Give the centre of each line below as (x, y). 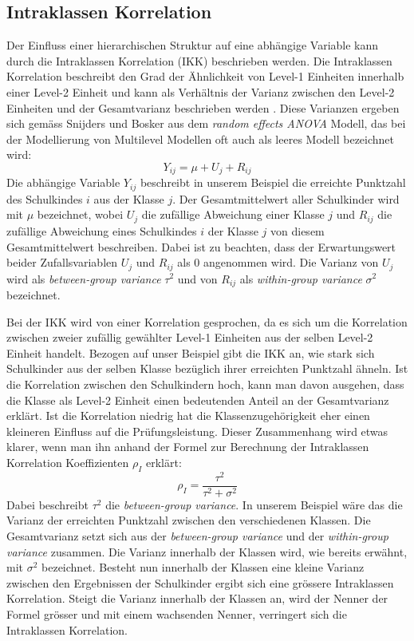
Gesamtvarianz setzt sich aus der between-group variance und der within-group (197, 536)
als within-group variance (301, 278)
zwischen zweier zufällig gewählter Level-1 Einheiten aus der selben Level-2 (190, 337)
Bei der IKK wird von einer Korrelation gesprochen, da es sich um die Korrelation (207, 321)
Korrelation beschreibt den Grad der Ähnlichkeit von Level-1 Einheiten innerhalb (205, 76)
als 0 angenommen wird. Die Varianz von (278, 262)
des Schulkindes (45, 198)
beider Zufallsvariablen (62, 262)
